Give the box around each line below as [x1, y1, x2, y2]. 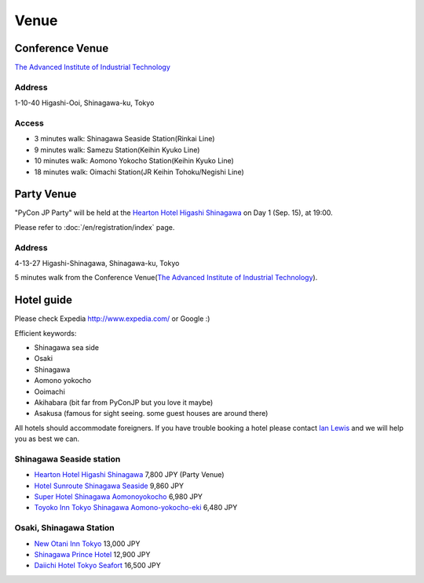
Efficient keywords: [14, 328, 77, 337]
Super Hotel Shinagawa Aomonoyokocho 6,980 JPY [34, 492, 203, 501]
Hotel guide [14, 293, 73, 307]
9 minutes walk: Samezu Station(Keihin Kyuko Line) [34, 145, 200, 155]
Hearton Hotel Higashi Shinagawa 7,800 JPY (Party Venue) [34, 470, 225, 479]
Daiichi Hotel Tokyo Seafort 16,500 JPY [34, 561, 161, 570]
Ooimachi [34, 387, 66, 396]
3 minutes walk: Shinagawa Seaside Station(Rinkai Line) [34, 134, 215, 144]
